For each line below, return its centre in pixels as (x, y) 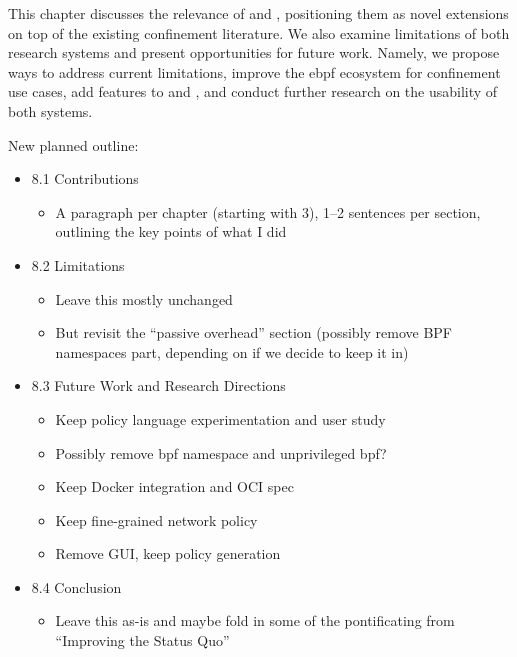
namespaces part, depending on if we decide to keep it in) (232, 351)
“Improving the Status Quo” (142, 640)
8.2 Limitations (78, 264)
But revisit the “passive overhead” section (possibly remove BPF (254, 332)
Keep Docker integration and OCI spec (174, 486)
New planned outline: (73, 144)
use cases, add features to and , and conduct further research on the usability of (253, 91)
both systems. (50, 110)
